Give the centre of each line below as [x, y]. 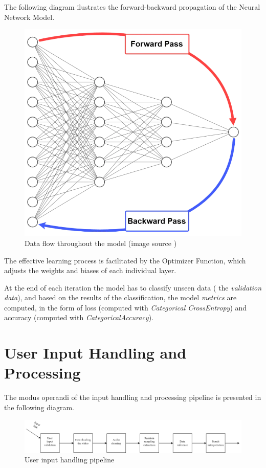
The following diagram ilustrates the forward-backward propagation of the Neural [132, 7]
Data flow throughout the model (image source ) [101, 243]
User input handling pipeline [70, 460]
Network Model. [29, 17]
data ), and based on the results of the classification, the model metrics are [120, 297]
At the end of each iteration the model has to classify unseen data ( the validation [133, 287]
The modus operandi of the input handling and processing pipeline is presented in [133, 397]
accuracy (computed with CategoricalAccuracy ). [79, 317]
